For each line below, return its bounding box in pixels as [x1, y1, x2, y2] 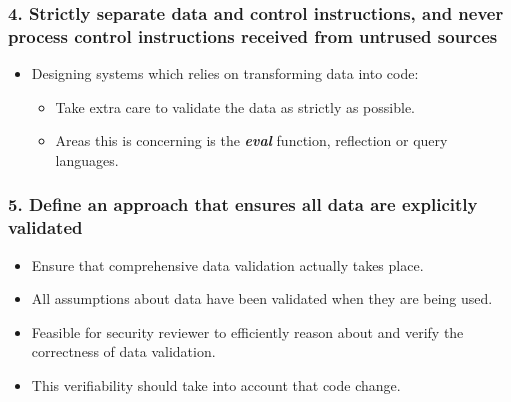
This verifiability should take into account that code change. [31, 375, 401, 396]
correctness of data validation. [31, 341, 216, 362]
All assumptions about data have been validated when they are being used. [31, 288, 493, 309]
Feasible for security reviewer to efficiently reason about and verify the [31, 321, 464, 342]
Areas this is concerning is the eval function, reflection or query [55, 130, 448, 151]
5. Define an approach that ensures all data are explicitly [8, 192, 478, 217]
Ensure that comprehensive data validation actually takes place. [31, 254, 424, 275]
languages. [55, 149, 119, 170]
